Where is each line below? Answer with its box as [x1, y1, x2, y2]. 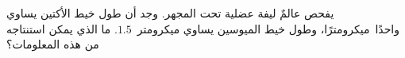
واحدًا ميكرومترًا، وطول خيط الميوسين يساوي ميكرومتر [137, 20, 399, 37]
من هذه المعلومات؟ [6, 36, 99, 52]
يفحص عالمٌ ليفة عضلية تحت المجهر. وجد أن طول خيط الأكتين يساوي [6, 5, 334, 21]
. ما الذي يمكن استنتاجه [6, 20, 118, 37]
